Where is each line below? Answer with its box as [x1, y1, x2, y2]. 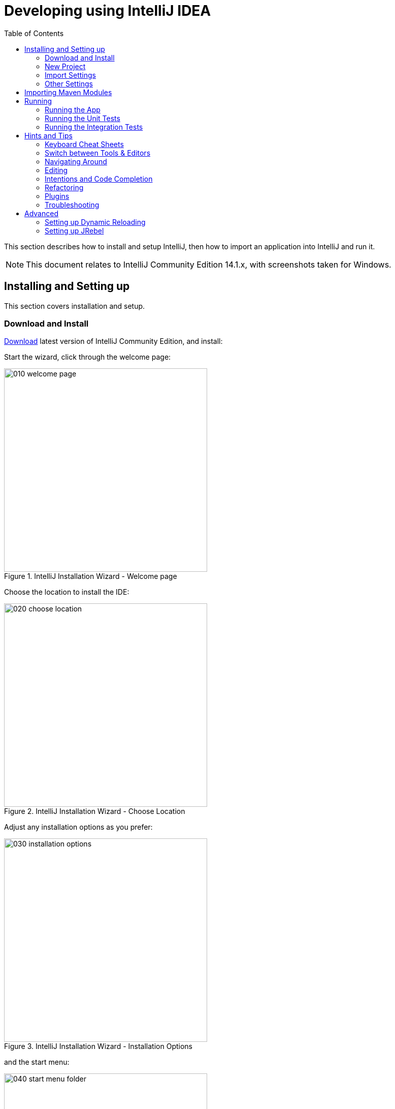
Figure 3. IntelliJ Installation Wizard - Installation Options [4, 1042, 192, 1051]
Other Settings [45, 79, 93, 88]
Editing [45, 165, 68, 174]
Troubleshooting [45, 200, 100, 209]
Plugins [45, 191, 70, 200]
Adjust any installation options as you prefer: [4, 823, 153, 832]
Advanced [24, 209, 58, 218]
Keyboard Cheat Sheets [45, 139, 124, 149]
